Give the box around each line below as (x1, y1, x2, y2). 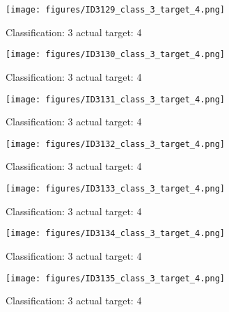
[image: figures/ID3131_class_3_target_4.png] (6, 94, 225, 104)
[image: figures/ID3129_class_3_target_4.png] (6, 5, 225, 15)
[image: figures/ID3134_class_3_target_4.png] (6, 228, 225, 239)
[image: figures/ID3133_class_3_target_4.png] (6, 184, 225, 194)
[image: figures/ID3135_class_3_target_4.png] (6, 273, 225, 283)
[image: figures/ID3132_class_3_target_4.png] (6, 139, 225, 149)
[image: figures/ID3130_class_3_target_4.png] (6, 49, 225, 60)
